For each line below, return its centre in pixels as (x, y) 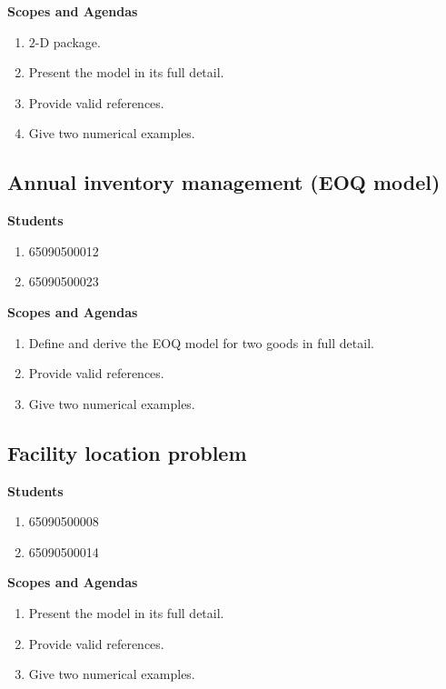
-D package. (68, 41)
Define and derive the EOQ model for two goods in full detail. (201, 342)
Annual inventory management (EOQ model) (224, 182)
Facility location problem (127, 452)
